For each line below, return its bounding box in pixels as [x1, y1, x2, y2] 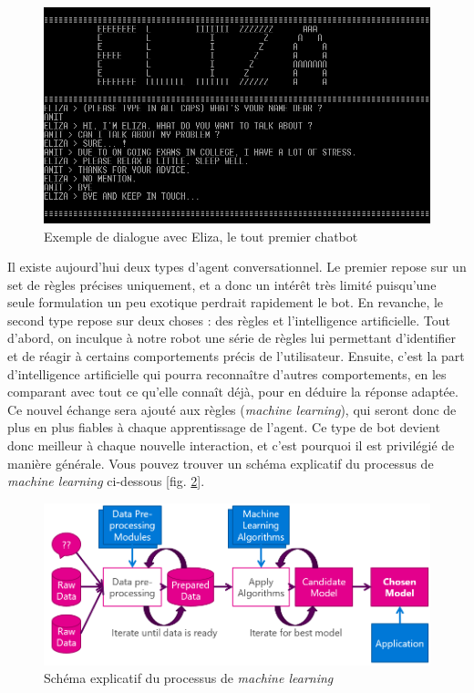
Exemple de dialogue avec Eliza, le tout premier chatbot [44, 226, 358, 245]
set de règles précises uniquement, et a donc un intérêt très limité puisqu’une [7, 274, 437, 294]
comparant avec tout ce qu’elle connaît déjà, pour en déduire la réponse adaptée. [7, 382, 459, 401]
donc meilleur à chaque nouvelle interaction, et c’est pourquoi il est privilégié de [7, 436, 455, 455]
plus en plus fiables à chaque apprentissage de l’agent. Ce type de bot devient [7, 418, 440, 437]
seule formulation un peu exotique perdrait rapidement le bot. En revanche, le [7, 293, 444, 312]
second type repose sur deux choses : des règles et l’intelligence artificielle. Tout [7, 310, 450, 329]
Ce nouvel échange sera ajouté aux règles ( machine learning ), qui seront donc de [7, 399, 457, 419]
